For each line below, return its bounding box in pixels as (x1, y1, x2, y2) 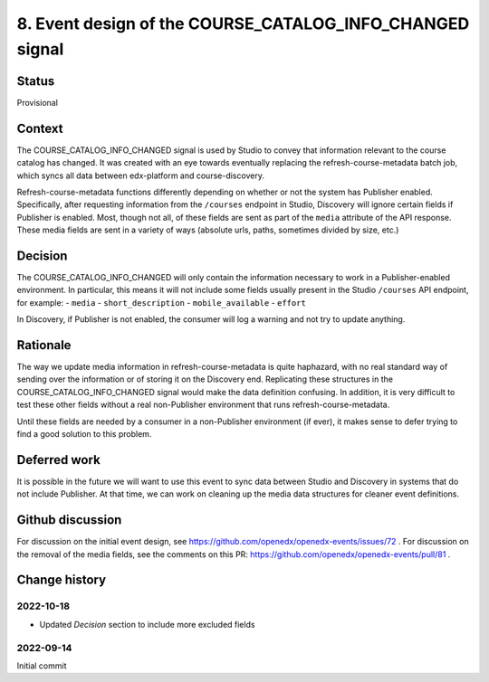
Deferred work (16, 452, 101, 468)
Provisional (16, 97, 59, 108)
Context (16, 120, 63, 136)
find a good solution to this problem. (16, 429, 152, 440)
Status (16, 73, 55, 89)
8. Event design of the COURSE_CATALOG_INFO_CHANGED (16, 14, 470, 33)
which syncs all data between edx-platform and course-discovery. (16, 170, 264, 181)
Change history (16, 573, 107, 588)
